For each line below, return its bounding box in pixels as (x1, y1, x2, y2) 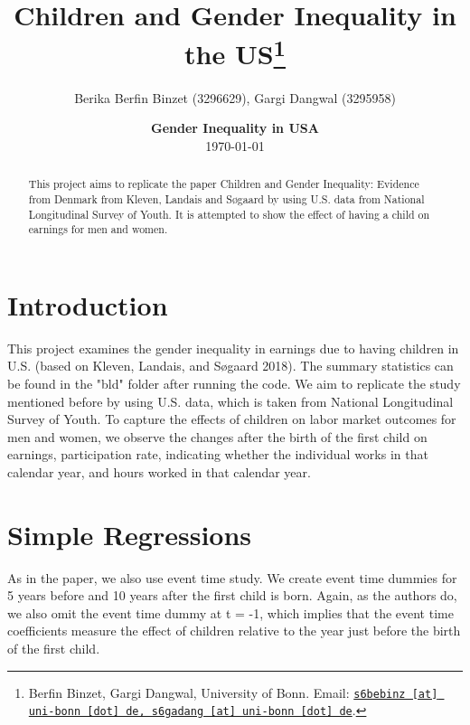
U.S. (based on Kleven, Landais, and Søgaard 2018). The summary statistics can (7, 356, 454, 375)
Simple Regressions (7, 515, 252, 552)
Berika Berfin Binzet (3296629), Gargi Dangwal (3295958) (74, 88, 396, 107)
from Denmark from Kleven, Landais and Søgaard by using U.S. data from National (28, 191, 425, 206)
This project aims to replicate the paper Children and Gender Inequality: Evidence (28, 176, 419, 192)
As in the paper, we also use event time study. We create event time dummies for (7, 568, 457, 587)
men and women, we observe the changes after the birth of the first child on (7, 427, 428, 446)
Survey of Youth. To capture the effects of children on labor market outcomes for (7, 410, 456, 428)
